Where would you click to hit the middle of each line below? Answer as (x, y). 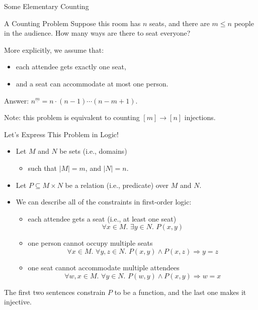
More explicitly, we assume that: (54, 49)
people (244, 23)
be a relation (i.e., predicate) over (117, 185)
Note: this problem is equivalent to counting (72, 117)
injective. (18, 302)
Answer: (17, 100)
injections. (200, 117)
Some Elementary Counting (47, 6)
